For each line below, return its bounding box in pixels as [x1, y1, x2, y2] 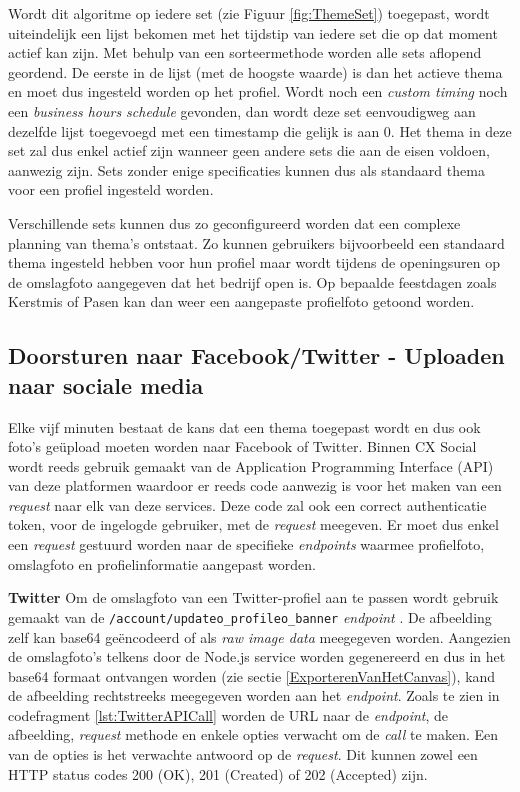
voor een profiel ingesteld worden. [8, 179, 214, 200]
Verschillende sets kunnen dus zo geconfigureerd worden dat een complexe [8, 212, 461, 233]
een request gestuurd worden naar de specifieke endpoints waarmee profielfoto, [8, 534, 485, 555]
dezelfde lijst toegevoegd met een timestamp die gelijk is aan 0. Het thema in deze [8, 120, 512, 141]
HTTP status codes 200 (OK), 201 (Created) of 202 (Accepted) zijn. [8, 763, 428, 784]
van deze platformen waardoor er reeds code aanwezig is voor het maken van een [8, 475, 502, 496]
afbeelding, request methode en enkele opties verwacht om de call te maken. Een [8, 724, 499, 745]
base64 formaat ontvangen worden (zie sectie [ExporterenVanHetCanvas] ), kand [8, 665, 496, 686]
